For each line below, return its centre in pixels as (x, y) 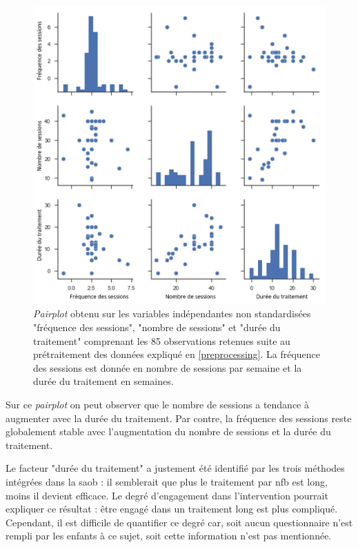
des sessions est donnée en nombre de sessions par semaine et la (168, 367)
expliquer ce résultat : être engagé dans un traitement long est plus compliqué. (172, 509)
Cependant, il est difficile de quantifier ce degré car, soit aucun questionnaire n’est (179, 522)
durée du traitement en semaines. (103, 381)
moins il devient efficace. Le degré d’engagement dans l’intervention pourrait (167, 495)
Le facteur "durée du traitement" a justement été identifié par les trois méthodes (175, 468)
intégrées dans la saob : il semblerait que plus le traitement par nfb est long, (167, 481)
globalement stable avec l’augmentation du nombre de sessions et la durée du (168, 431)
